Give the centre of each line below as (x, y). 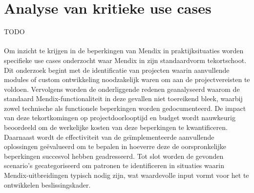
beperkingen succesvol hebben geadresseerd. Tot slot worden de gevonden (114, 156)
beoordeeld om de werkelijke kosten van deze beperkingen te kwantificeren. (116, 127)
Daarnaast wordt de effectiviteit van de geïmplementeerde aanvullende (109, 137)
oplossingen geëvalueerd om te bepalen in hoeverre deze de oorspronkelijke (115, 146)
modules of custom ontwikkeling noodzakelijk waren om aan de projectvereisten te (127, 79)
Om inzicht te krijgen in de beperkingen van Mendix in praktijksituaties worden (124, 51)
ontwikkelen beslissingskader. (47, 184)
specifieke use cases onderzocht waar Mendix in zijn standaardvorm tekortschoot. (125, 60)
